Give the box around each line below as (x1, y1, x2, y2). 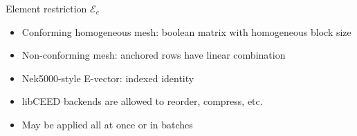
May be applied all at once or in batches (21, 117, 193, 131)
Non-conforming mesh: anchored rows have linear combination (21, 48, 286, 62)
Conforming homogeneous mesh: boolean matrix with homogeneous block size (21, 24, 351, 39)
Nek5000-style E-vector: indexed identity (21, 70, 194, 85)
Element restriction (6, 1, 87, 15)
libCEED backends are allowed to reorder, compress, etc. (21, 94, 263, 108)
